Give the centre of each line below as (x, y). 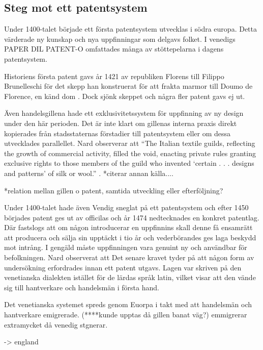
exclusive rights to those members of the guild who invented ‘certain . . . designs (129, 163)
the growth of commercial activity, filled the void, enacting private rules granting (130, 153)
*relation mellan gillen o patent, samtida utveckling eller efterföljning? (114, 190)
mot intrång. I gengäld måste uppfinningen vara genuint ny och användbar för (126, 247)
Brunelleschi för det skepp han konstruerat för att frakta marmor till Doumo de (128, 86)
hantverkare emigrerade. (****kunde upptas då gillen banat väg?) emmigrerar (126, 315)
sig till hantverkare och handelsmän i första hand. (82, 287)
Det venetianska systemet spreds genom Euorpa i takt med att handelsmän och (128, 304)
